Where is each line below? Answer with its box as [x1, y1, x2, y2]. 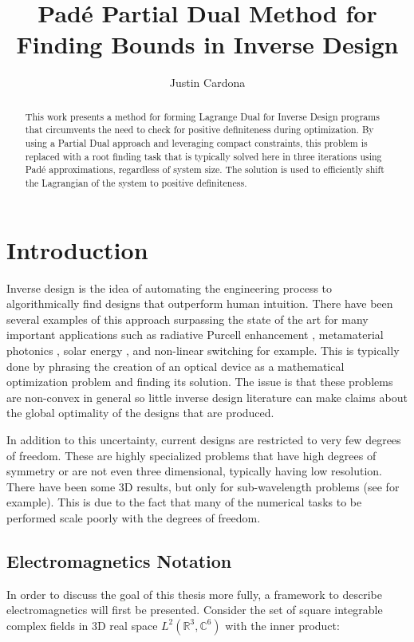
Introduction [6, 233, 148, 266]
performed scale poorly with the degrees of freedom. [6, 509, 261, 526]
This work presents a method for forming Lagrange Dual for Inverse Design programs [25, 109, 380, 123]
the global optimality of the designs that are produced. [6, 404, 274, 421]
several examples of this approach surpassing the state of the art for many [6, 310, 369, 327]
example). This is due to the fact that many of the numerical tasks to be [6, 494, 362, 510]
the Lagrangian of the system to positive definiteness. [25, 175, 247, 189]
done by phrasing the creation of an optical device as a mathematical [6, 357, 345, 374]
